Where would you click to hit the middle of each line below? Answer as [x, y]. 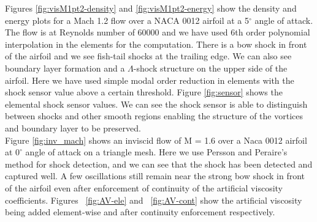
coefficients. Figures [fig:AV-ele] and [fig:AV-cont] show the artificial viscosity [154, 200]
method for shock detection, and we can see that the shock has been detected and [159, 164]
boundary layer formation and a [65, 68]
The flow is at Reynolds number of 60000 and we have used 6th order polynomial [158, 32]
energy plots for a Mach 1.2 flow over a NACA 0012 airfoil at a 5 [127, 20]
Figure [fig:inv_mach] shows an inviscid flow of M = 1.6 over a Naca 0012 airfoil [156, 140]
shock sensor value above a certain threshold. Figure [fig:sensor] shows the [144, 92]
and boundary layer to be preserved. [73, 128]
